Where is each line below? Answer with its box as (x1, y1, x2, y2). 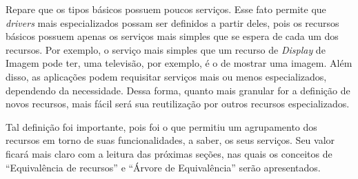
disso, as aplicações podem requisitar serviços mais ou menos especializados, (6, 69, 327, 83)
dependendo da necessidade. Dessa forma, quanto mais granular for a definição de (6, 83, 350, 97)
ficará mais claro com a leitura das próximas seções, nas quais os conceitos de (6, 146, 332, 160)
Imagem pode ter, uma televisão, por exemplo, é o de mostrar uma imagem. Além (6, 56, 352, 70)
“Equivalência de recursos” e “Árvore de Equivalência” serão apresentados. (6, 160, 321, 174)
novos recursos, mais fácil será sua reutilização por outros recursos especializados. (6, 96, 350, 111)
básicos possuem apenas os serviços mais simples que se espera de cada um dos (6, 29, 339, 43)
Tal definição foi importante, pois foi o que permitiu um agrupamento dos (6, 119, 317, 134)
